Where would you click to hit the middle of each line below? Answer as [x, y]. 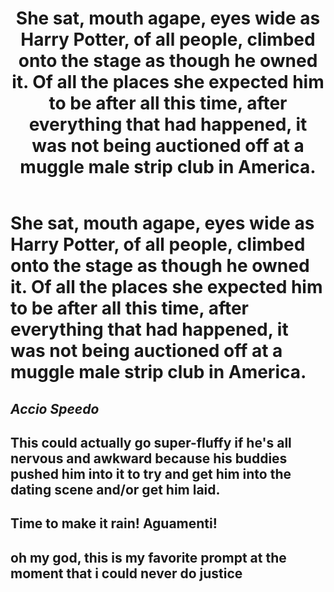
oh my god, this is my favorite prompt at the [148, 557]
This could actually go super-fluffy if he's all [151, 442]
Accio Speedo [55, 408]
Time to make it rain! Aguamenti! [114, 523]
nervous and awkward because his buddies [149, 458]
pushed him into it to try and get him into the [151, 473]
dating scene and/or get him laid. [115, 489]
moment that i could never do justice [126, 573]
